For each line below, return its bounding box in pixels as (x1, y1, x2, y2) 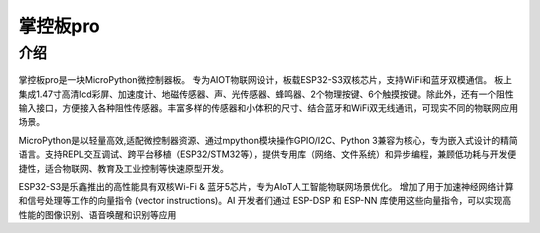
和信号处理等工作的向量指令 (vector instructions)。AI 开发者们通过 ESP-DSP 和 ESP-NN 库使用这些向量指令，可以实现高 (18, 195, 512, 207)
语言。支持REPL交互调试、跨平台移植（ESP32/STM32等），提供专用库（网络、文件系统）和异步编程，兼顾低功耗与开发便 (18, 148, 517, 160)
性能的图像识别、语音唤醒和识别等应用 (18, 208, 177, 220)
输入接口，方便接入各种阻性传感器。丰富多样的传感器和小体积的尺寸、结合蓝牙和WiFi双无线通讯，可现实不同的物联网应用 (18, 101, 519, 114)
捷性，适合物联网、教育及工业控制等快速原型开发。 (18, 162, 229, 174)
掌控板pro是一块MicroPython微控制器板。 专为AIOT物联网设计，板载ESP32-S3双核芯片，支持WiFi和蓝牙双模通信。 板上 (18, 74, 513, 86)
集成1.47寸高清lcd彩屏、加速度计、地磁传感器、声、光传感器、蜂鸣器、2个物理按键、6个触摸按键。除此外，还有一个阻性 (18, 88, 514, 100)
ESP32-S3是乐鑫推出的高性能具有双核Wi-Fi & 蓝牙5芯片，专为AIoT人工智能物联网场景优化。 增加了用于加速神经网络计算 (18, 180, 514, 192)
